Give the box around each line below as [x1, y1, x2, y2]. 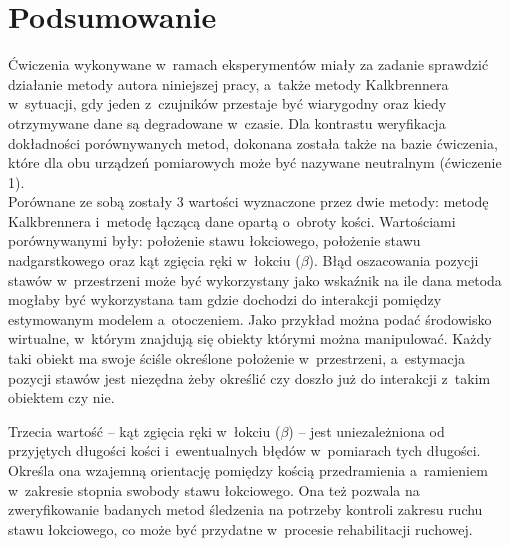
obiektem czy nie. [8, 387, 115, 408]
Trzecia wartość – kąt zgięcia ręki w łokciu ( [8, 420, 281, 441]
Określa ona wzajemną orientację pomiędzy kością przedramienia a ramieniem [8, 460, 488, 480]
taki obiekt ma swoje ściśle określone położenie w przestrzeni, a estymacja [8, 348, 466, 369]
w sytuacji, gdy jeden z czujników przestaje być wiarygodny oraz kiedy [8, 93, 447, 114]
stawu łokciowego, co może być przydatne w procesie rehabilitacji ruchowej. [8, 518, 473, 539]
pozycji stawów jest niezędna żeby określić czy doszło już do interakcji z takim [8, 367, 491, 388]
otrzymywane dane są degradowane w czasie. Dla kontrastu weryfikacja [8, 112, 446, 133]
